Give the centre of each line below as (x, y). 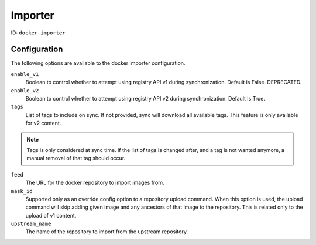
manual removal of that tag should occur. (76, 158)
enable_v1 (25, 74)
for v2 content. (43, 123)
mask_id (22, 191)
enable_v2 (25, 90)
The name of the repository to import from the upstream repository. (107, 232)
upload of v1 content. (51, 215)
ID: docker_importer (38, 33)
